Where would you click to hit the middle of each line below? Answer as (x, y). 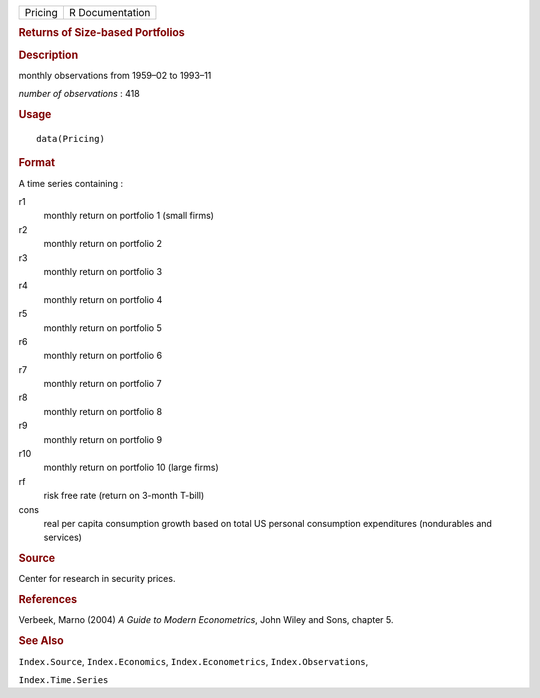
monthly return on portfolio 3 (103, 271)
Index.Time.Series (63, 679)
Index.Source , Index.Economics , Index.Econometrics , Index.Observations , (193, 661)
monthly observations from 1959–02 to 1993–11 (115, 75)
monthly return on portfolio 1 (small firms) (129, 216)
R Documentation (109, 12)
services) (62, 537)
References (48, 600)
